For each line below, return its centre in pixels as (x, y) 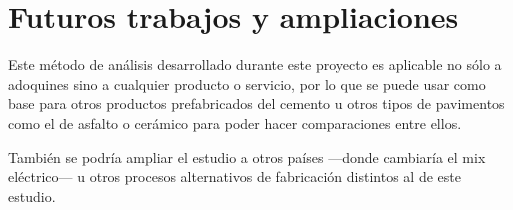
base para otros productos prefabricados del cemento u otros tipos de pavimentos (256, 103)
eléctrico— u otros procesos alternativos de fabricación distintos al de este (234, 176)
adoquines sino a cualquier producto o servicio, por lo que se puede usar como (247, 83)
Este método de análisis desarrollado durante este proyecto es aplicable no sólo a (255, 64)
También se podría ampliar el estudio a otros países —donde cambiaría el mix (247, 156)
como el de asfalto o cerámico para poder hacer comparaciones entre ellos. (235, 122)
